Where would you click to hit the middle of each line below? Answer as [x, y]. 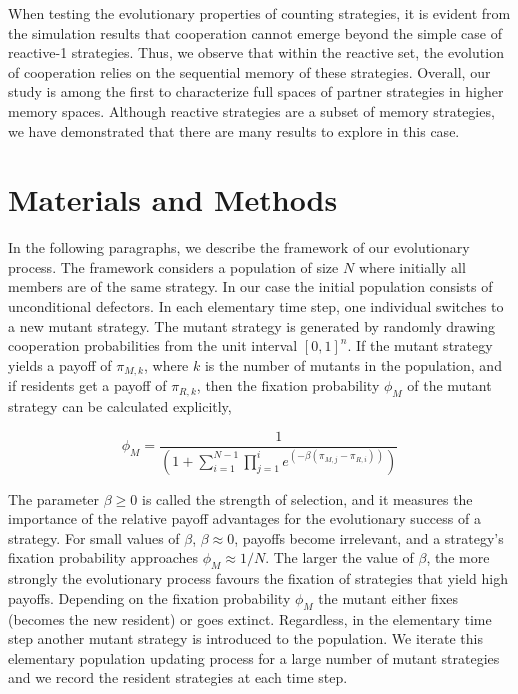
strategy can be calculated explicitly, [120, 406]
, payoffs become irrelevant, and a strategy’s [369, 537]
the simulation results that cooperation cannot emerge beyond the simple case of [255, 32]
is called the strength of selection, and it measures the [307, 498]
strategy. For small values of [94, 537]
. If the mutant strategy [420, 345]
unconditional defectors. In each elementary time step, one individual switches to [256, 306]
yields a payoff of [60, 364]
